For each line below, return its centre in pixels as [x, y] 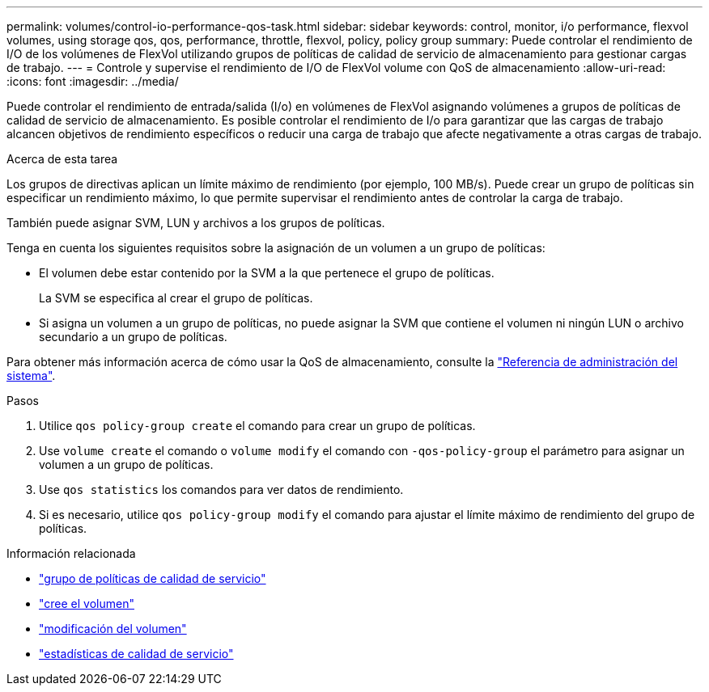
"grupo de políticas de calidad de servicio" [153, 578]
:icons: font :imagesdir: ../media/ [93, 81]
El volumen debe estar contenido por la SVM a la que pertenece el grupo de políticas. [267, 273]
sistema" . [31, 376]
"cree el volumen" [87, 603]
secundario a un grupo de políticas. [133, 337]
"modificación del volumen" [113, 629]
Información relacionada [71, 553]
